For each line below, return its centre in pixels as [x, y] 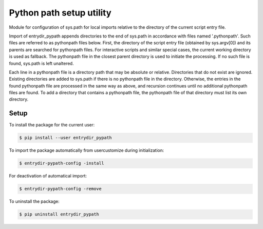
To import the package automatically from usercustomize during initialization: [86, 150]
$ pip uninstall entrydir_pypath [59, 214]
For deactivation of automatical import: [48, 176]
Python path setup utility [60, 13]
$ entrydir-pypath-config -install [62, 163]
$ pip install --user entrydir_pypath [66, 138]
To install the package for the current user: [52, 125]
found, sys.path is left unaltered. [41, 63]
